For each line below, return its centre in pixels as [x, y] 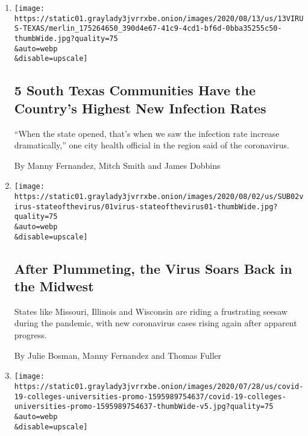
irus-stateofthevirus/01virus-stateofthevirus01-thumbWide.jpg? [146, 207]
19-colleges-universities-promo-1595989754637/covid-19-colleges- [150, 397]
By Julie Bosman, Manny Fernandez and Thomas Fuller [118, 355]
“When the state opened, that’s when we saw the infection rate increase [147, 133]
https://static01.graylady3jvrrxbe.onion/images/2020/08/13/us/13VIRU [159, 18]
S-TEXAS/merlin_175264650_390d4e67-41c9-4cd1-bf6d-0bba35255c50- [148, 29]
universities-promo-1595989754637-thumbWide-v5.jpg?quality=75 [144, 407]
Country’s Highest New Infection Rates [140, 108]
